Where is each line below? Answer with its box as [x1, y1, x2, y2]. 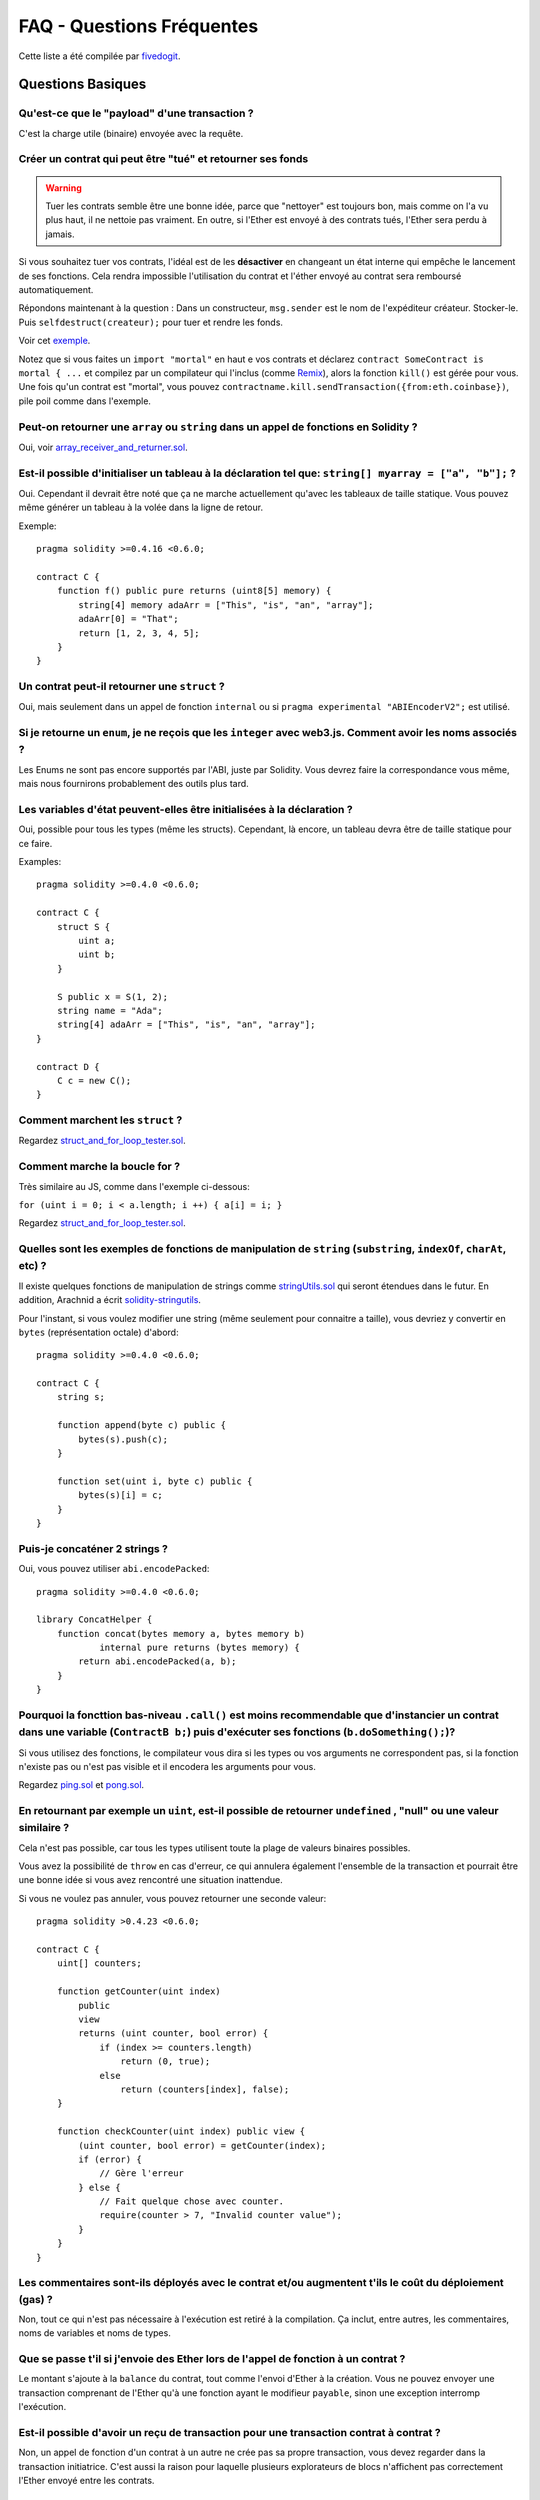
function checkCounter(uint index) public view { [56, 2126, 305, 2137]
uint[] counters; [56, 1958, 142, 1969]
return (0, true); [120, 2056, 211, 2067]
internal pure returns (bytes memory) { [99, 1642, 300, 1654]
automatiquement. [18, 284, 94, 295]
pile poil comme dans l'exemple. [18, 395, 152, 407]
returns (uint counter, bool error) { [78, 2028, 269, 2039]
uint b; [78, 949, 116, 960]
